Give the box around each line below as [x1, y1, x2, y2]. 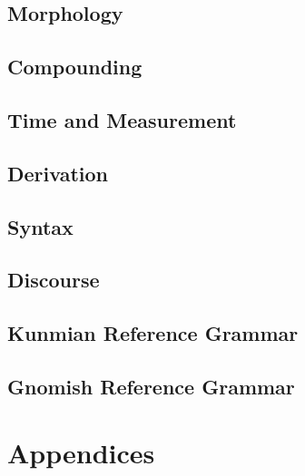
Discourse [7, 266, 100, 294]
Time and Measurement [7, 105, 237, 133]
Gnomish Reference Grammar [7, 372, 295, 400]
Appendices [7, 434, 155, 471]
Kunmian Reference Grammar [7, 319, 299, 347]
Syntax [7, 212, 74, 240]
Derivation [7, 159, 108, 187]
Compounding [7, 53, 143, 81]
